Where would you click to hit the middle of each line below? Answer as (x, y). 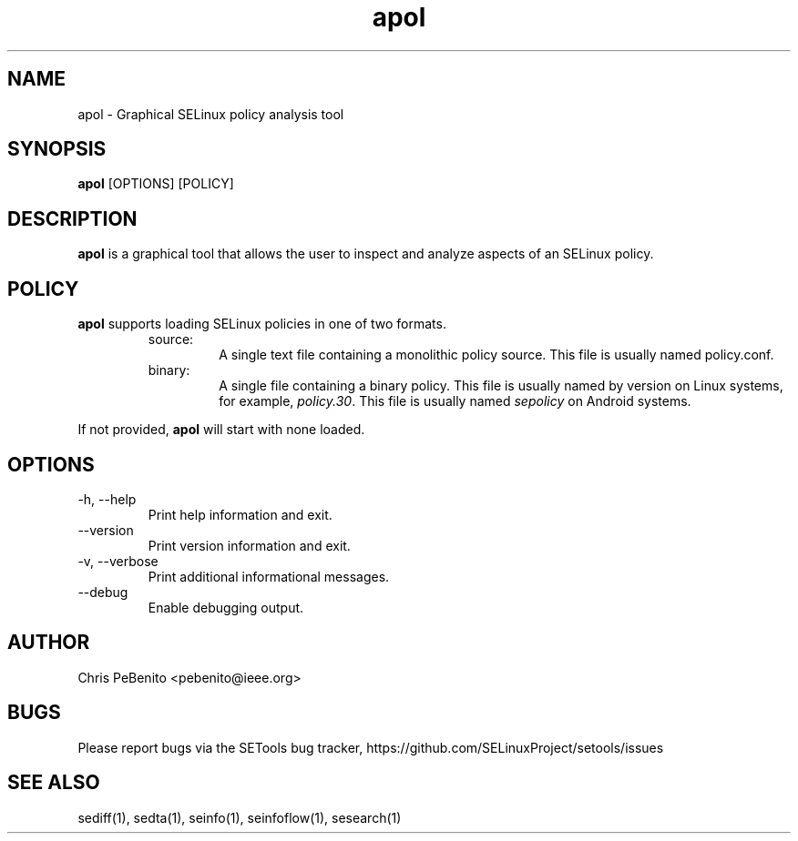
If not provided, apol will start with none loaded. (221, 430)
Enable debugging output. (226, 607)
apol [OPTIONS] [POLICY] (156, 184)
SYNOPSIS (57, 149)
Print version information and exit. (249, 545)
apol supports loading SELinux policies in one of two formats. (262, 324)
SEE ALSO (54, 783)
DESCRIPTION (72, 218)
